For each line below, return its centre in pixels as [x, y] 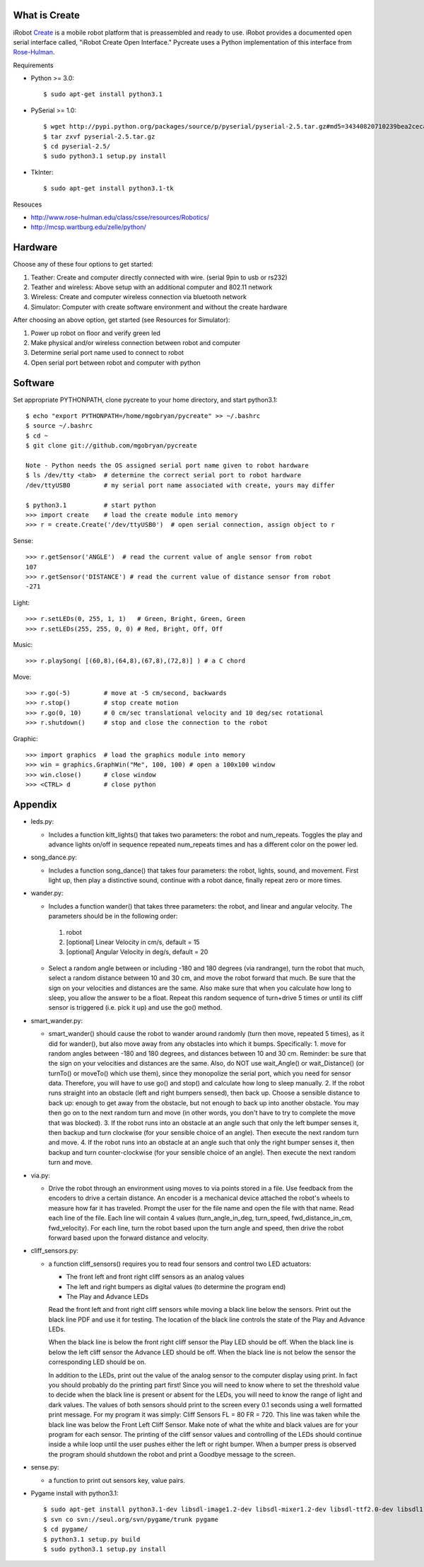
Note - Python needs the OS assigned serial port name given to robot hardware [167, 466]
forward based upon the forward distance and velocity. [128, 1237]
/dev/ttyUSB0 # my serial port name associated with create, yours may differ [180, 485]
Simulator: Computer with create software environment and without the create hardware [159, 307]
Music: [23, 644]
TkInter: [42, 172]
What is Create [47, 15]
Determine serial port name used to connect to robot [107, 353]
